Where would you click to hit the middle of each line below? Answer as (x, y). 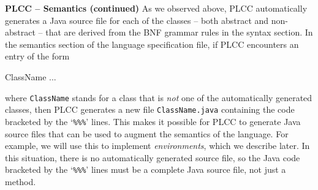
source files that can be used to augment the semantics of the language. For (147, 133)
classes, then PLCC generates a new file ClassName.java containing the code (150, 109)
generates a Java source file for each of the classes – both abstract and (137, 20)
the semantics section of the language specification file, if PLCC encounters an (152, 44)
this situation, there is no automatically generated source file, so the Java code (153, 157)
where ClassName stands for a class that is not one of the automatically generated (159, 97)
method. (21, 181)
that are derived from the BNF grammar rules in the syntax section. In (179, 32)
